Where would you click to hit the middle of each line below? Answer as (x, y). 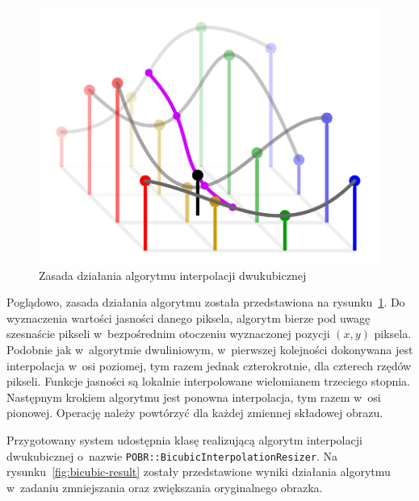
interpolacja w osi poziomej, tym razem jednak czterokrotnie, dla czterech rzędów (209, 365)
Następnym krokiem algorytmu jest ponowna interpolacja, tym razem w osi (194, 397)
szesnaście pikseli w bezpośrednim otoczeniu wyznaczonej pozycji (168, 334)
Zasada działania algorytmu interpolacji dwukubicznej (173, 275)
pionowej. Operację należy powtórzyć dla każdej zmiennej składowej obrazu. (195, 413)
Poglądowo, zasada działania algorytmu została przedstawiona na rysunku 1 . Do (206, 302)
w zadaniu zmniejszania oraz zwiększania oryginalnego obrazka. (165, 487)
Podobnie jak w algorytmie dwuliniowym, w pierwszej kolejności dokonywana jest (210, 350)
